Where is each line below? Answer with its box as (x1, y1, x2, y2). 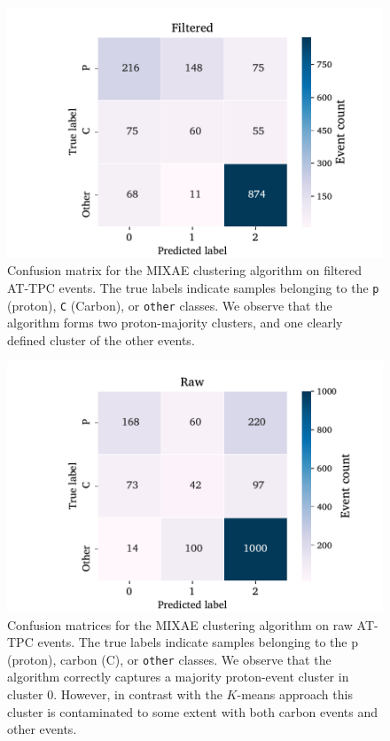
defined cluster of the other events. (7, 330, 195, 349)
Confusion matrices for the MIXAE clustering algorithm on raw (7, 615, 353, 634)
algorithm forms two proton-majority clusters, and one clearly (7, 313, 343, 332)
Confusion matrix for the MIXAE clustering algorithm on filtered (7, 261, 362, 280)
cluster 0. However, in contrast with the (7, 685, 222, 704)
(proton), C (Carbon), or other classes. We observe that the (7, 296, 332, 314)
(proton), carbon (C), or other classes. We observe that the (7, 650, 331, 668)
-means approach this (237, 685, 353, 704)
